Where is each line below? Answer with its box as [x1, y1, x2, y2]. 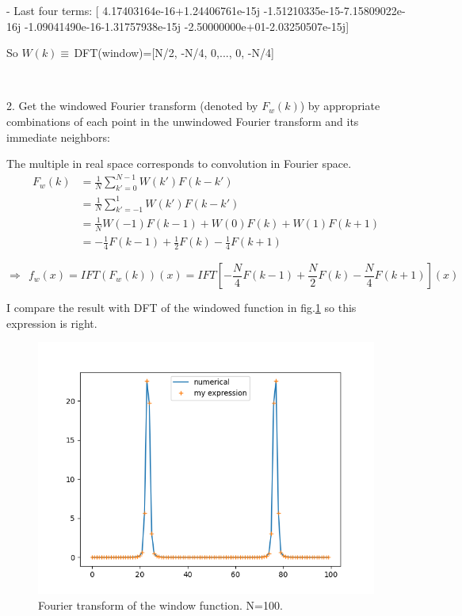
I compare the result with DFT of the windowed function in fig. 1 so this [6, 299, 357, 316]
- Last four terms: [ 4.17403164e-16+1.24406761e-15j [6, 2, 261, 18]
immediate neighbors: [6, 128, 110, 145]
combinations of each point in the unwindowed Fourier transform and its [6, 112, 359, 129]
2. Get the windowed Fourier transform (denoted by [6, 97, 258, 114]
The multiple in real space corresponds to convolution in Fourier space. [6, 155, 352, 172]
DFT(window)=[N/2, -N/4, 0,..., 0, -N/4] [74, 44, 274, 61]
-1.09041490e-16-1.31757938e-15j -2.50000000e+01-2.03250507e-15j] [24, 17, 349, 34]
